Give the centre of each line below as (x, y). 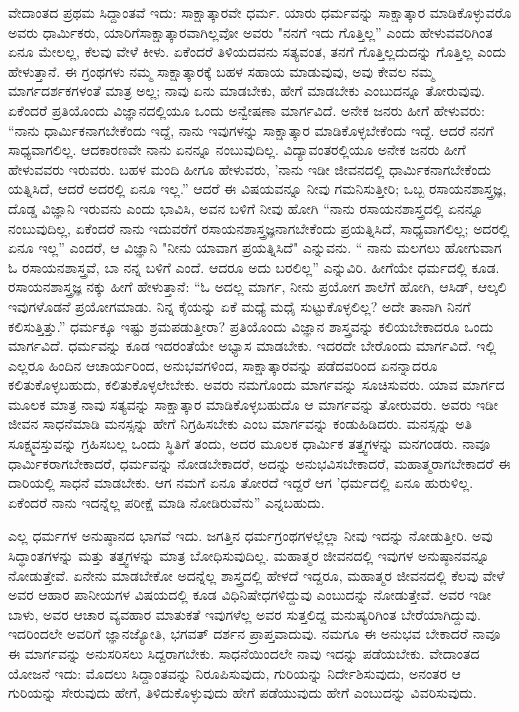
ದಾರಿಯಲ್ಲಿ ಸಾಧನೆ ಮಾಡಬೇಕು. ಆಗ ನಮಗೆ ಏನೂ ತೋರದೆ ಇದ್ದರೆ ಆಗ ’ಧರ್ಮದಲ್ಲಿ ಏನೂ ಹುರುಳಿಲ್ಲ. (241, 482)
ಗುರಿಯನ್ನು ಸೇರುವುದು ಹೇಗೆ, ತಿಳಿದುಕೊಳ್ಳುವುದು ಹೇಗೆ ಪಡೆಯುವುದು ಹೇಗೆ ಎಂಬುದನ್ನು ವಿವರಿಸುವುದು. (242, 692)
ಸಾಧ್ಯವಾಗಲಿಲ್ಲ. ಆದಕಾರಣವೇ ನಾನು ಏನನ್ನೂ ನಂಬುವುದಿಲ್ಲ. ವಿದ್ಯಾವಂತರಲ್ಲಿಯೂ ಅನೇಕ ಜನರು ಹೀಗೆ (237, 149)
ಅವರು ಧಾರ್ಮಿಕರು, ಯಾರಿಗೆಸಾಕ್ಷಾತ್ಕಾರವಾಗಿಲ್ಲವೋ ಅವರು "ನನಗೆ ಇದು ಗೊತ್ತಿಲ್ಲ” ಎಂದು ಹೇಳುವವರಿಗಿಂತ (250, 31)
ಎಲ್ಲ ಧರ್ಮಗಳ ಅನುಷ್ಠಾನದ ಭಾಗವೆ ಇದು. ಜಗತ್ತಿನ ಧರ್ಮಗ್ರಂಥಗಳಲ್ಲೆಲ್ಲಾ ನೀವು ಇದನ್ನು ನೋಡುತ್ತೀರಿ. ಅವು (250, 535)
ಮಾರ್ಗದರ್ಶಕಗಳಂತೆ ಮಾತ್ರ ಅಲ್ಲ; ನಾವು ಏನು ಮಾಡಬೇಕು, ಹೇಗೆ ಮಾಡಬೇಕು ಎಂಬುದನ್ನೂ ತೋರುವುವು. (246, 90)
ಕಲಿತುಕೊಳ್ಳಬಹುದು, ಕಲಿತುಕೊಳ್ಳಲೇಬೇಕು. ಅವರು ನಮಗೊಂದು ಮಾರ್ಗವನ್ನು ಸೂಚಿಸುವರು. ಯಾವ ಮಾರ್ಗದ (256, 384)
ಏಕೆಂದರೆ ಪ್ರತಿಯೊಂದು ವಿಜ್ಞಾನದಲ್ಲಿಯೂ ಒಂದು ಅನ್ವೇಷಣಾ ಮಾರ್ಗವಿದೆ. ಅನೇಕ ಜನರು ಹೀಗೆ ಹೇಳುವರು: (246, 109)
